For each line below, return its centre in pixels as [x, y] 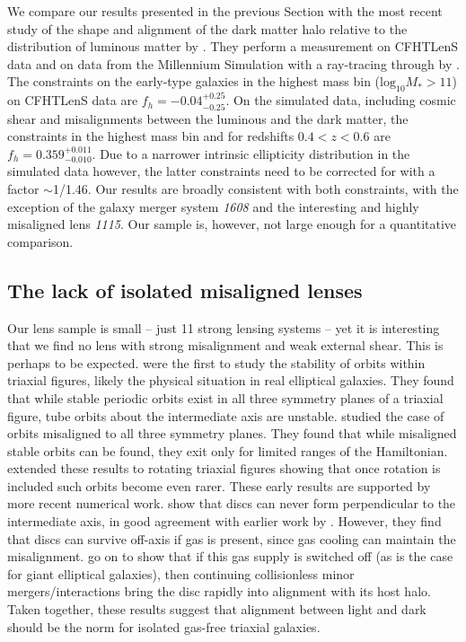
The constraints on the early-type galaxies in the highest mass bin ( [194, 81]
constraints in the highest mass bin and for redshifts [151, 136]
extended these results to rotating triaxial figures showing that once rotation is [224, 468]
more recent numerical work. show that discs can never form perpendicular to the [232, 503]
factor [23, 188]
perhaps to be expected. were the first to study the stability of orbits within [216, 362]
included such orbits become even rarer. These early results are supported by [219, 485]
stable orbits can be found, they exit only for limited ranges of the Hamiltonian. [228, 450]
